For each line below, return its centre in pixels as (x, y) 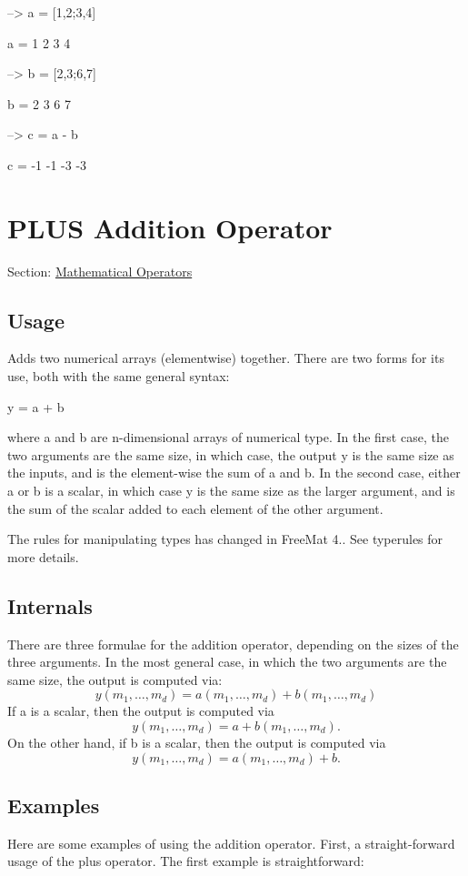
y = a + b (36, 406)
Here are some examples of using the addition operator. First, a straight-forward (231, 843)
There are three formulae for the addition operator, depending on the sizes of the (233, 644)
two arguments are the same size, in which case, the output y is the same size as (231, 454)
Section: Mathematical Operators (100, 271)
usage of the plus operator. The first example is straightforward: (186, 861)
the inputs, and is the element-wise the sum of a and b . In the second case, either (234, 473)
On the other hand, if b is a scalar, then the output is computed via (197, 742)
